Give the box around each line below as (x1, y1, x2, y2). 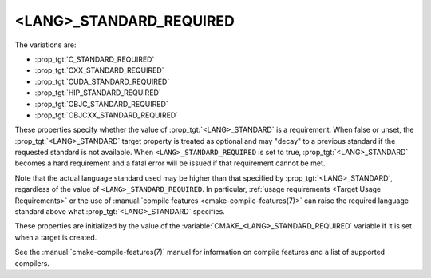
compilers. (14, 258, 49, 268)
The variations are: (14, 40, 77, 50)
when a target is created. (14, 232, 97, 242)
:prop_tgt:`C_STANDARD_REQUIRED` (34, 54, 155, 64)
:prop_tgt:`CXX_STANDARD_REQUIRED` (34, 66, 164, 75)
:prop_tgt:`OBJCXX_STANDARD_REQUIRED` (34, 110, 179, 120)
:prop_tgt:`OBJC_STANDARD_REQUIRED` (34, 99, 169, 109)
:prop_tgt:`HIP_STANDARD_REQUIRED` (34, 88, 161, 97)
